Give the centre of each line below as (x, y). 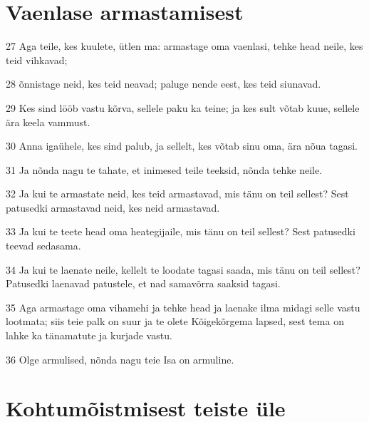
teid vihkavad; (37, 60)
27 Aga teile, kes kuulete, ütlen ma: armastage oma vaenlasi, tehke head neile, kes (184, 46)
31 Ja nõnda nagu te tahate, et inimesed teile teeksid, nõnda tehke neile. (164, 169)
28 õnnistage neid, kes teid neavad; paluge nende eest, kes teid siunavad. (163, 84)
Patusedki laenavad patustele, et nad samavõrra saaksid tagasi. (143, 283)
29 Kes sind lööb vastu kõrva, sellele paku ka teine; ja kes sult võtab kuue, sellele (183, 107)
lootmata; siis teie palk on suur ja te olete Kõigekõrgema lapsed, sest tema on (175, 321)
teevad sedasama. (43, 246)
